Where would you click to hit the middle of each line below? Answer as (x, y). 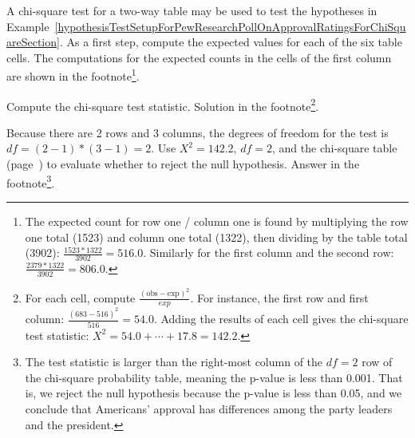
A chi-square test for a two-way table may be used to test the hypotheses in (192, 10)
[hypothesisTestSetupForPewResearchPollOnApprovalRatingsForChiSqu (230, 26)
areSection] (33, 42)
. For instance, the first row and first (279, 297)
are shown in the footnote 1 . (73, 75)
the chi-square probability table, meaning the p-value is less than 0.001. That (214, 377)
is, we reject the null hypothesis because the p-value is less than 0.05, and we (213, 393)
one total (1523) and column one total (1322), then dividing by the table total (216, 237)
